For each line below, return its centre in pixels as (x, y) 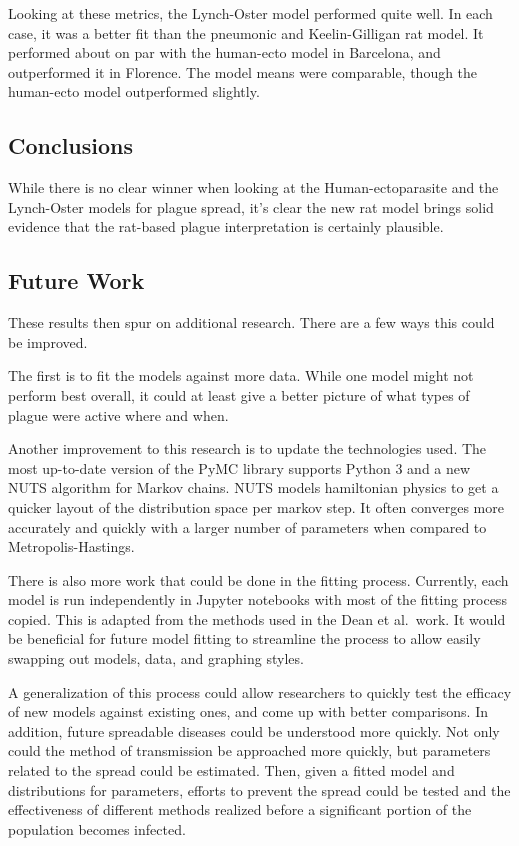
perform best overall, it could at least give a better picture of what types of (239, 394)
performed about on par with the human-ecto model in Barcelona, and (224, 52)
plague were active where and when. (118, 414)
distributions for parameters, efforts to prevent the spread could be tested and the (259, 789)
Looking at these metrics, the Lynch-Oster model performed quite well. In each (250, 13)
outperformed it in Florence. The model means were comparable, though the (243, 71)
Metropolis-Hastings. (71, 546)
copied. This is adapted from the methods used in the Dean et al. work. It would (257, 618)
